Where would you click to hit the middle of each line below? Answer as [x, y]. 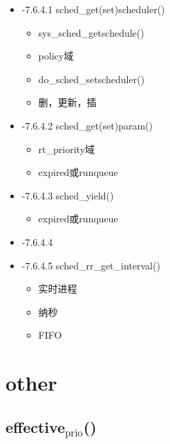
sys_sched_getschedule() [91, 32]
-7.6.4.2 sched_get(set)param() [87, 125]
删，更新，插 [67, 102]
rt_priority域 [67, 149]
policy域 [56, 56]
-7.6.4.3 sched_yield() [68, 195]
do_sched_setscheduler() [92, 79]
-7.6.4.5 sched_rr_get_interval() [91, 265]
